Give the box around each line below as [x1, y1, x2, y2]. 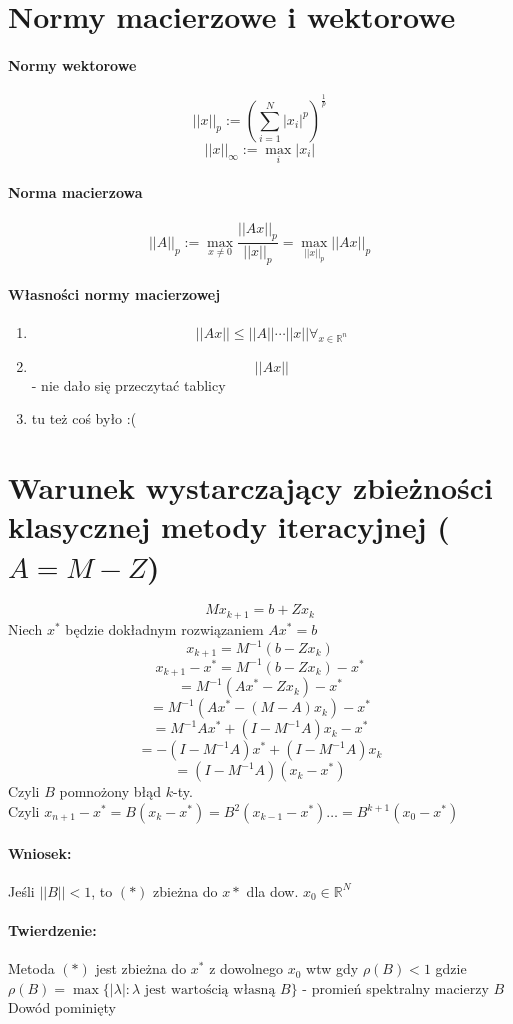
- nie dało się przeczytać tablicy [31, 374, 226, 395]
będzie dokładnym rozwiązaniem [65, 618, 264, 639]
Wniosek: [8, 842, 72, 863]
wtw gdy [306, 958, 359, 979]
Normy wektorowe [8, 54, 137, 75]
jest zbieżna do [95, 958, 187, 979]
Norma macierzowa [8, 182, 143, 203]
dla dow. [246, 880, 299, 901]
